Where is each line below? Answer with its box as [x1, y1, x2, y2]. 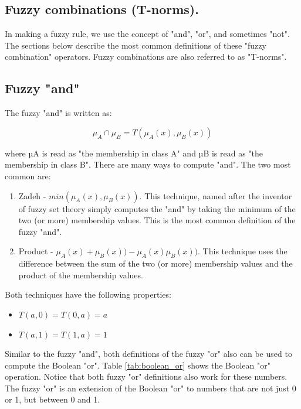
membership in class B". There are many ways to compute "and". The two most [5, 158, 291, 171]
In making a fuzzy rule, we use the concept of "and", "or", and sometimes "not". [5, 28, 290, 40]
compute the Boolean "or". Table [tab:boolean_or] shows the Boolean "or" [5, 359, 270, 371]
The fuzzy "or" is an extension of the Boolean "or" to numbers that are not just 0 [5, 381, 296, 394]
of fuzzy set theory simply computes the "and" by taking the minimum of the [18, 202, 296, 214]
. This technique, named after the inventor [139, 189, 292, 202]
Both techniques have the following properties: [5, 288, 171, 301]
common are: [5, 169, 51, 182]
